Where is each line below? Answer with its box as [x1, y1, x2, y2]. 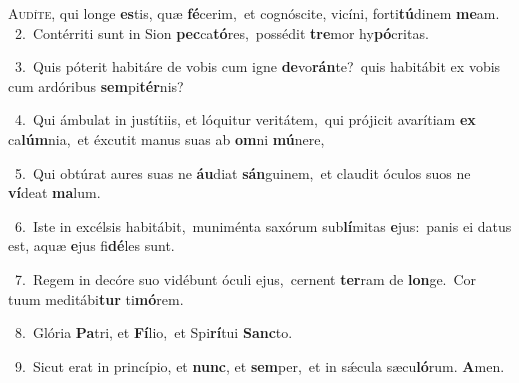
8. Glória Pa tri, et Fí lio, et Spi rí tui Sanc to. [14, 322, 293, 343]
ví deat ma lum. [8, 182, 101, 203]
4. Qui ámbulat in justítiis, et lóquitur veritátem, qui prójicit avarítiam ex [14, 109, 476, 130]
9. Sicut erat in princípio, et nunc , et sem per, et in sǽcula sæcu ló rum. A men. [14, 355, 505, 376]
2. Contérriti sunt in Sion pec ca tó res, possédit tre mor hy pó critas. [14, 22, 429, 43]
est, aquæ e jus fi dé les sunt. [8, 235, 175, 256]
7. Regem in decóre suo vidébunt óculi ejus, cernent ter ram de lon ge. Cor [14, 268, 477, 289]
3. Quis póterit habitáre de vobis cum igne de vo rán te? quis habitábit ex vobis [14, 56, 501, 77]
